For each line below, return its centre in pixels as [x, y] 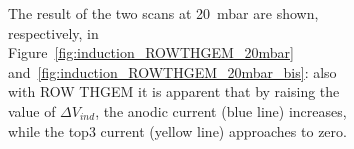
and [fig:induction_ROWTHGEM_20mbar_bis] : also [172, 71]
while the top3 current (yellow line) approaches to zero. [177, 130]
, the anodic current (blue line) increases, [221, 110]
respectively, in [53, 32]
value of [32, 110]
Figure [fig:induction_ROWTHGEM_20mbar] [151, 52]
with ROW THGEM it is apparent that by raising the [174, 91]
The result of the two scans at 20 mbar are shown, [163, 13]
